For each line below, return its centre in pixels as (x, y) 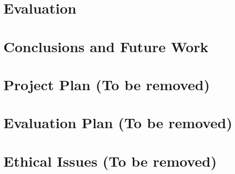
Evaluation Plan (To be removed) (118, 123)
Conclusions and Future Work (106, 46)
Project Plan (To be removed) (107, 84)
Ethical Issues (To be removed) (110, 161)
